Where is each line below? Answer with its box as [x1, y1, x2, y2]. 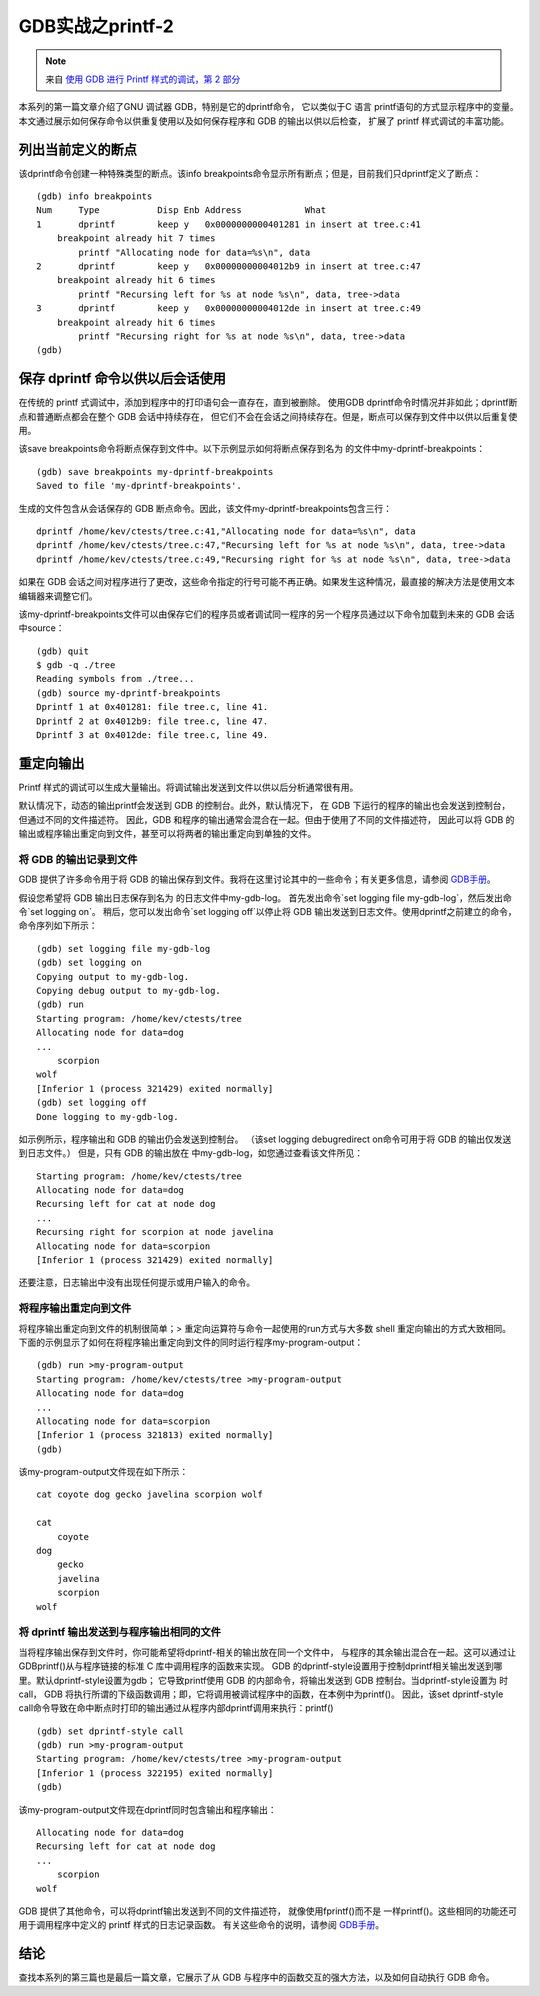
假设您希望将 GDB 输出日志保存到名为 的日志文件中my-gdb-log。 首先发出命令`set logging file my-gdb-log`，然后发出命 [18, 891, 512, 904]
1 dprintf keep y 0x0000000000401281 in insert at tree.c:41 [36, 218, 422, 230]
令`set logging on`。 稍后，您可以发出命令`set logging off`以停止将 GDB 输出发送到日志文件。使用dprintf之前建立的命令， [18, 906, 517, 918]
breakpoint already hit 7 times [56, 233, 216, 244]
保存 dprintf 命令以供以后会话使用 [18, 370, 227, 387]
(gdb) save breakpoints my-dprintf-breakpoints [36, 466, 274, 477]
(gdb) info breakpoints [36, 191, 153, 202]
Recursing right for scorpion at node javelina [36, 1226, 274, 1238]
